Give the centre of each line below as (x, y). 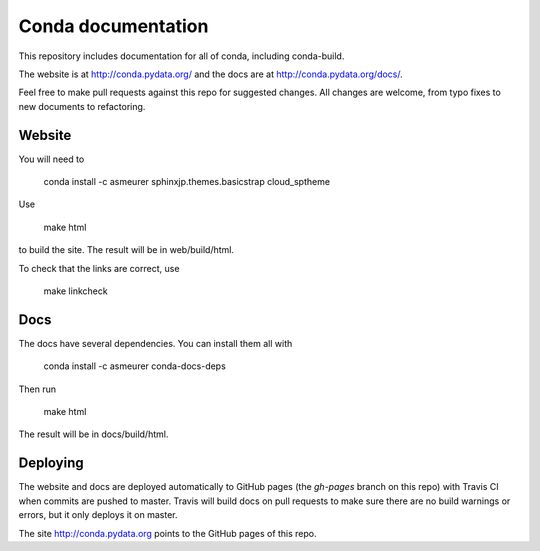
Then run (37, 389)
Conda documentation (113, 26)
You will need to (51, 159)
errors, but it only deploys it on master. (98, 515)
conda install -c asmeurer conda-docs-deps (135, 366)
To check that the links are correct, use (99, 268)
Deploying (51, 463)
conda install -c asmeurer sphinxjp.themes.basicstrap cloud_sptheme (186, 182)
